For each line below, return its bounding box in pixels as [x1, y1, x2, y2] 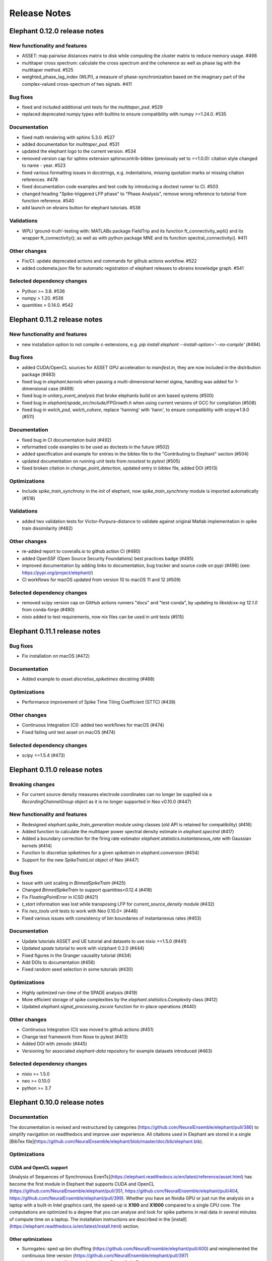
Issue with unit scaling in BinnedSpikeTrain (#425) [22, 880, 126, 886]
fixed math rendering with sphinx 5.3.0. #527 [22, 134, 115, 140]
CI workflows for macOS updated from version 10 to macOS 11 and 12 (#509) [22, 577, 181, 583]
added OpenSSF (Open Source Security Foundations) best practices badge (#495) [22, 555, 194, 561]
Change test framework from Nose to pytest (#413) [22, 1034, 128, 1040]
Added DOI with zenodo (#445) [22, 1041, 88, 1047]
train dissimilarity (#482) [22, 525, 73, 532]
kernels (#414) [22, 842, 52, 848]
